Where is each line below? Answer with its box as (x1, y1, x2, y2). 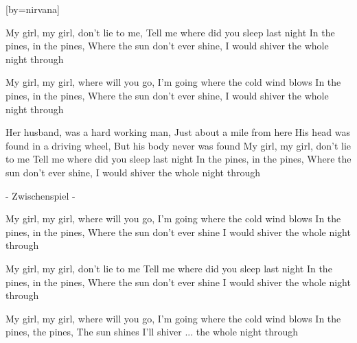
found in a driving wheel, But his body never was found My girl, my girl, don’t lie (5, 138, 352, 152)
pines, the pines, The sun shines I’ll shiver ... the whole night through (5, 324, 299, 339)
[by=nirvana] (5, 2, 60, 16)
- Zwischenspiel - (5, 188, 76, 202)
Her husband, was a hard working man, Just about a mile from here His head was (5, 125, 351, 139)
